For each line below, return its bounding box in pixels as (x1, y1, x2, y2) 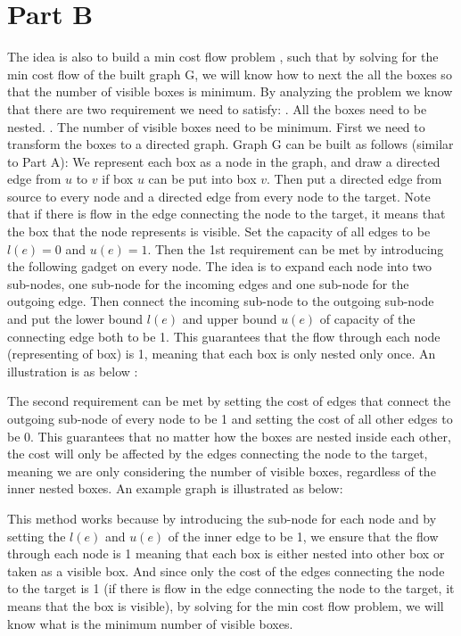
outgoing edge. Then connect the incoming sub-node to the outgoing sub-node (7, 292, 434, 310)
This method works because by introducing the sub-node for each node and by (7, 508, 437, 527)
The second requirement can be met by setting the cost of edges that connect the (7, 392, 451, 410)
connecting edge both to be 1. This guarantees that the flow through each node (7, 326, 440, 345)
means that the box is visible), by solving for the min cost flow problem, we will (7, 596, 444, 615)
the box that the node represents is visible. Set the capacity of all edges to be (7, 222, 431, 241)
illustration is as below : (7, 361, 138, 380)
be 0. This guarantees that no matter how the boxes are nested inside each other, (7, 426, 451, 445)
